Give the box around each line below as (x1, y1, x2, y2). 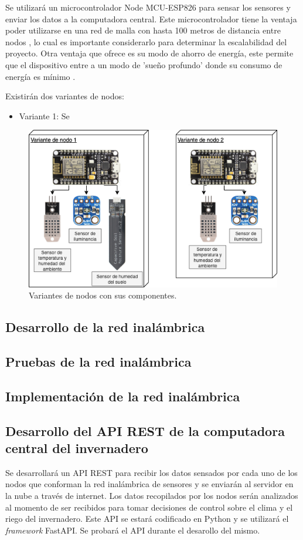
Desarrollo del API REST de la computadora (5, 421, 285, 440)
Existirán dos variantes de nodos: (5, 90, 124, 102)
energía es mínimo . (5, 70, 76, 82)
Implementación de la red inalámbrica (5, 387, 240, 405)
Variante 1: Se (19, 109, 70, 122)
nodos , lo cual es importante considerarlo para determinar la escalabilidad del (5, 35, 287, 48)
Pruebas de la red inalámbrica (5, 352, 192, 370)
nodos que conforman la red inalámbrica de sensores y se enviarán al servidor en (5, 478, 294, 490)
